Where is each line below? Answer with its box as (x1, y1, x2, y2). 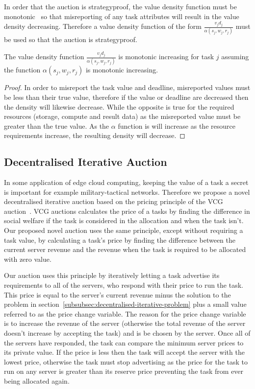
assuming (221, 51, 249, 61)
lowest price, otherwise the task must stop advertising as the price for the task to (4, 356, 248, 366)
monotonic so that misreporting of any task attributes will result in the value (4, 11, 239, 21)
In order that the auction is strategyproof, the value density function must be (4, 1, 237, 11)
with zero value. (4, 253, 51, 264)
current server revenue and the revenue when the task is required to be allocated (4, 244, 246, 254)
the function (4, 65, 41, 75)
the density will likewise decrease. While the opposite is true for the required (4, 101, 234, 112)
